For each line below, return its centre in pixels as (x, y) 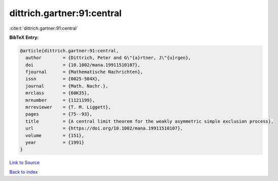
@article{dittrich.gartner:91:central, (69, 51)
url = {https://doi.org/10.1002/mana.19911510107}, (104, 128)
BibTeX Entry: (24, 37)
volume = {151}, (55, 135)
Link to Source (25, 163)
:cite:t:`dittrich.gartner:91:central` (44, 28)
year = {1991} (55, 142)
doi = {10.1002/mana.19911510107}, (83, 65)
